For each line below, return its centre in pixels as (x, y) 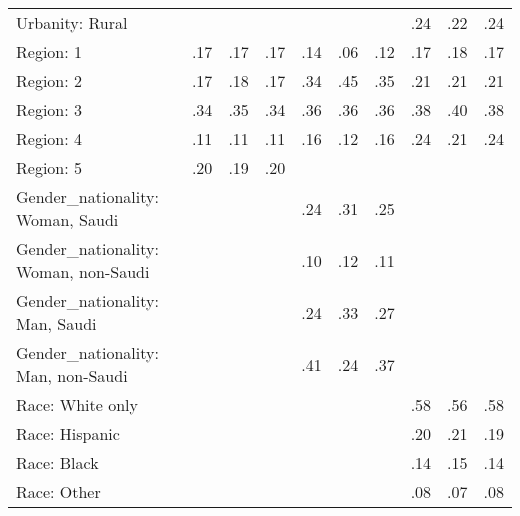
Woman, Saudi (67, 219)
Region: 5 (49, 167)
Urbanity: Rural (72, 22)
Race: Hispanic (68, 433)
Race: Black (57, 462)
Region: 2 (49, 80)
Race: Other (58, 491)
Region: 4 (49, 138)
